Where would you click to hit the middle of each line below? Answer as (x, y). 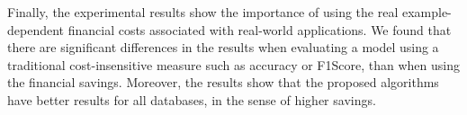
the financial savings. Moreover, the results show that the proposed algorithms (223, 82)
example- (427, 12)
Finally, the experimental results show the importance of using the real (203, 12)
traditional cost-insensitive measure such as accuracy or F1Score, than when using (233, 64)
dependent (36, 29)
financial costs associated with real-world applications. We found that (260, 29)
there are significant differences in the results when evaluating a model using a (223, 47)
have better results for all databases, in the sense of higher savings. (192, 99)
